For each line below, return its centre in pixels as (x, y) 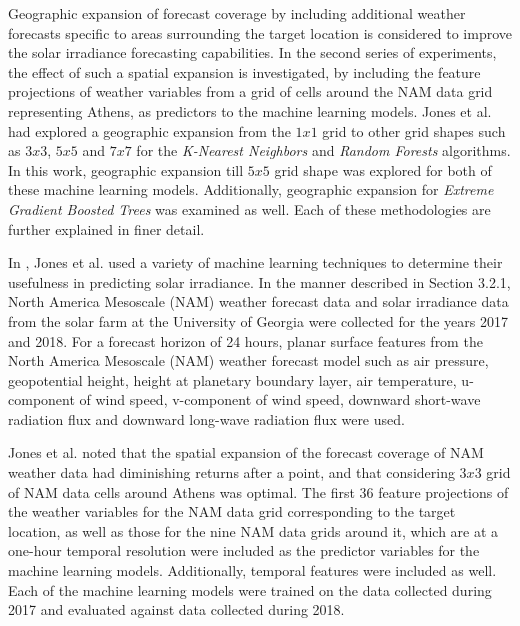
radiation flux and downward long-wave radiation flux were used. (206, 418)
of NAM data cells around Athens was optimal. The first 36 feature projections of (258, 491)
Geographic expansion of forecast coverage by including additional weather (237, 13)
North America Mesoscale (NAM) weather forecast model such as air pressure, (248, 360)
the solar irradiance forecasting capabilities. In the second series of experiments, (252, 52)
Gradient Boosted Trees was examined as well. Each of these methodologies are (249, 208)
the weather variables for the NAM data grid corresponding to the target (232, 511)
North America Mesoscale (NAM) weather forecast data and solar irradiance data (258, 301)
